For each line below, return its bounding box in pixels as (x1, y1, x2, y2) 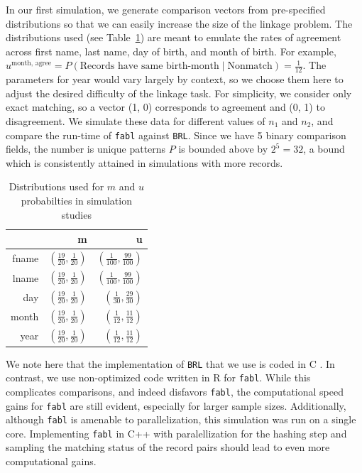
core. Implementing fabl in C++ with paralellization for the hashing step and (6, 425, 347, 440)
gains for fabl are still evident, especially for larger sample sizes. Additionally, (6, 398, 346, 413)
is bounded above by (178, 141, 268, 156)
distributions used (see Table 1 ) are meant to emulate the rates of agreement (6, 30, 341, 45)
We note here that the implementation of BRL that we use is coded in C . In (6, 356, 335, 371)
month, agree (11, 60, 52, 67)
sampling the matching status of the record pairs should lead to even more (6, 440, 330, 455)
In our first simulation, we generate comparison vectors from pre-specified (6, 2, 326, 16)
